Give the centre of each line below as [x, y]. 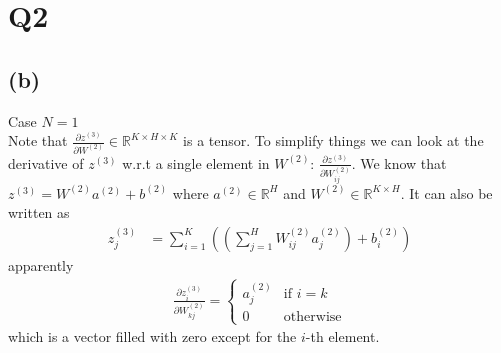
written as [39, 212]
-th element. [342, 336]
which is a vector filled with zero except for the [152, 336]
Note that [38, 140]
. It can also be [446, 192]
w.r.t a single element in [196, 162]
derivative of [46, 162]
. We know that [399, 162]
